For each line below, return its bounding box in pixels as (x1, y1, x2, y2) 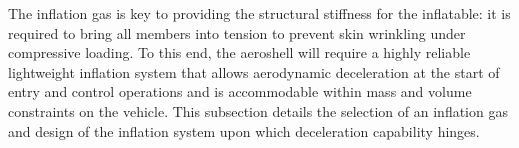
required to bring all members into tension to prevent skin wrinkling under (8, 22, 466, 43)
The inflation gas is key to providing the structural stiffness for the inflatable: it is (8, 3, 511, 23)
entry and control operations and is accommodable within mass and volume (8, 81, 472, 102)
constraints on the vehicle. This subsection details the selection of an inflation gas (8, 100, 508, 121)
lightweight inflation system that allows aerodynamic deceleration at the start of (8, 61, 500, 82)
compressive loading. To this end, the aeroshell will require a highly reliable (8, 42, 471, 63)
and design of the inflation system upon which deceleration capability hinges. (8, 120, 480, 141)
